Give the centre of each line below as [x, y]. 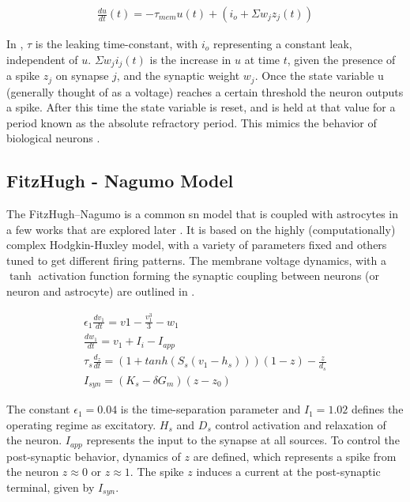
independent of [42, 59]
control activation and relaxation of [301, 424]
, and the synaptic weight [178, 75]
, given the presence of [341, 59]
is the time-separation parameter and [211, 409]
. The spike [157, 472]
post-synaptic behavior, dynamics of [94, 456]
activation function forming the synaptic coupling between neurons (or [209, 276]
